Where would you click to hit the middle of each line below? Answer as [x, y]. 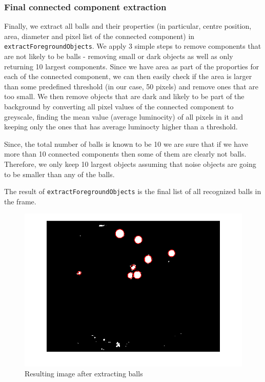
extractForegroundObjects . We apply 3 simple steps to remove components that [133, 46]
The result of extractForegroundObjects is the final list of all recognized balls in [133, 191]
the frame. [20, 201]
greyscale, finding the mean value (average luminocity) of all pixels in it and [124, 116]
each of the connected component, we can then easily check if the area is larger [128, 76]
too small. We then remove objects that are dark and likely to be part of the [124, 96]
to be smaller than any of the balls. [59, 174]
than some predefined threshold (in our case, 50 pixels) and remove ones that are [131, 86]
